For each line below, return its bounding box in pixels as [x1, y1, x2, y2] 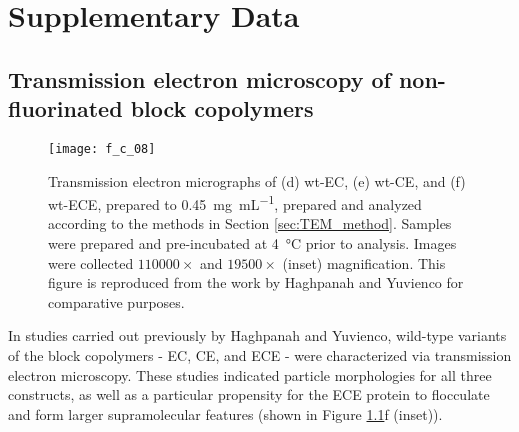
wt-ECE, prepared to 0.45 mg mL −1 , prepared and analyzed [48, 191, 422, 214]
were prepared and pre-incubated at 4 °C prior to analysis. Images [48, 233, 457, 254]
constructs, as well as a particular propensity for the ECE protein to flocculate [8, 384, 490, 405]
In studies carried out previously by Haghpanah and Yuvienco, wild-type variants [8, 325, 507, 346]
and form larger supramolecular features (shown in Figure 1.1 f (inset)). [8, 403, 443, 424]
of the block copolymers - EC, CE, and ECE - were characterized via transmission [8, 345, 512, 366]
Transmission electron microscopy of [8, 63, 391, 94]
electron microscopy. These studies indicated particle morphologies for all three [8, 364, 492, 385]
